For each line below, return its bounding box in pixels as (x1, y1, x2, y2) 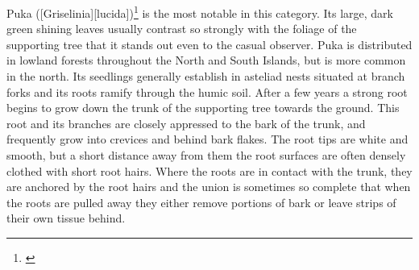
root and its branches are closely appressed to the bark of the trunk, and (6, 114, 366, 131)
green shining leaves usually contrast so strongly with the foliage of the (6, 20, 357, 37)
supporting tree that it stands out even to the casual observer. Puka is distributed (6, 35, 413, 52)
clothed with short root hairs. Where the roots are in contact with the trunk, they (6, 162, 413, 179)
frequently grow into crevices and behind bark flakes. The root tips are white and (6, 131, 409, 147)
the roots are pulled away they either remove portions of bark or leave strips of (6, 193, 396, 210)
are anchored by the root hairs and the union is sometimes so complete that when (6, 178, 411, 195)
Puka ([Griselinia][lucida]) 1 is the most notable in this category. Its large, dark (6, 2, 394, 21)
